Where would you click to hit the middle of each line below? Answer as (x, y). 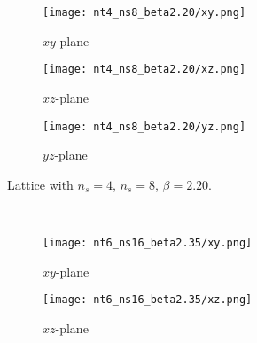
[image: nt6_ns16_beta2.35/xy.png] (148, 242)
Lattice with (40, 184)
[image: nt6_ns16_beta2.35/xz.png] (148, 300)
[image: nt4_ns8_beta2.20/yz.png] (144, 126)
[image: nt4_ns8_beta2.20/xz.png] (144, 70)
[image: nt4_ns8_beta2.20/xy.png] (144, 12)
